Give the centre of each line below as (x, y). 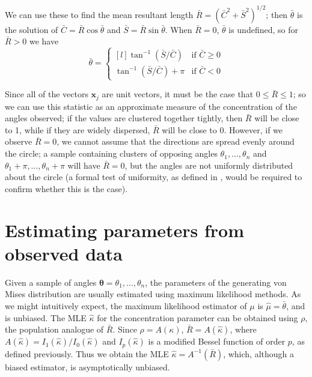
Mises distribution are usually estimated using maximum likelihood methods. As (153, 294)
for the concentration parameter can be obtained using (197, 317)
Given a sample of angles (51, 282)
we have (44, 41)
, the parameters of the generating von (216, 282)
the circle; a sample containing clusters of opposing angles (111, 153)
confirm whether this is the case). (66, 188)
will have (84, 165)
